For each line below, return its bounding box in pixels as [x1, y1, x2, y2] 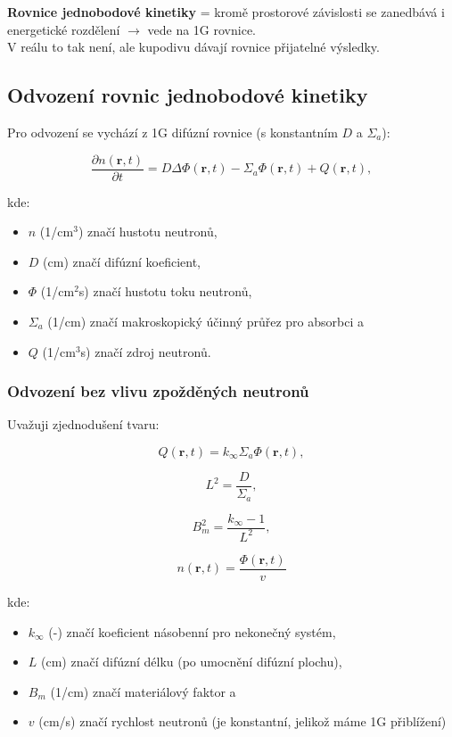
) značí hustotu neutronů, [78, 222, 218, 241]
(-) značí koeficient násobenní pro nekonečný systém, [48, 622, 336, 641]
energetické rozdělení [7, 20, 120, 38]
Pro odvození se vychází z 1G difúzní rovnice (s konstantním [7, 122, 338, 141]
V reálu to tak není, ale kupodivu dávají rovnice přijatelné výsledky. [7, 37, 380, 56]
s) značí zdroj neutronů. [80, 342, 211, 360]
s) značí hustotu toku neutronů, [78, 282, 252, 301]
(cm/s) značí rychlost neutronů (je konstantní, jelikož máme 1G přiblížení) [38, 712, 447, 731]
